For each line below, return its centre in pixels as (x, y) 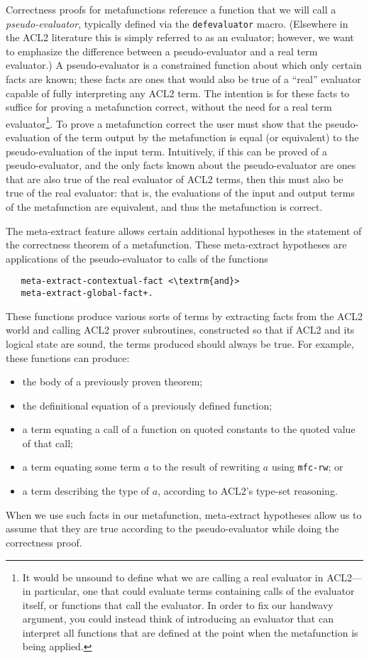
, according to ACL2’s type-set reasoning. (248, 491)
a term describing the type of (86, 491)
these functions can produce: (68, 357)
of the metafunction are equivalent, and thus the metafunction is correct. (164, 207)
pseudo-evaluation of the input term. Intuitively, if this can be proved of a (166, 151)
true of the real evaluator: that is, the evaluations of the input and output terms (180, 193)
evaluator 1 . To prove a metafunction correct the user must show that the (164, 122)
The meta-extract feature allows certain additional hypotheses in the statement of (184, 230)
